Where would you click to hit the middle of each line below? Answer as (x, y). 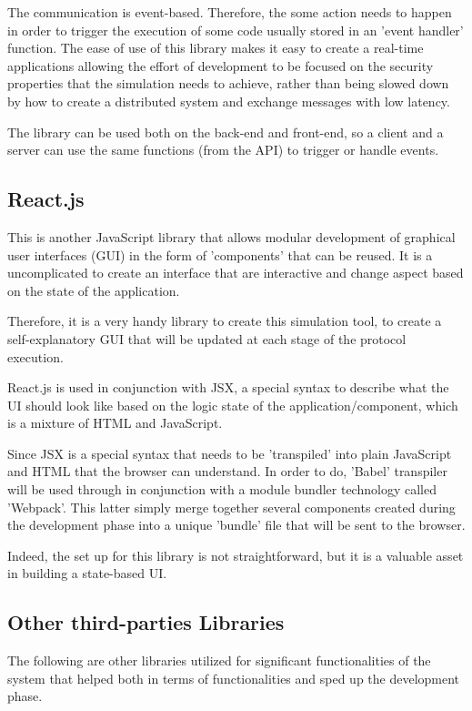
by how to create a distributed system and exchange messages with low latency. (229, 101)
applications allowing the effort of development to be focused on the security (221, 65)
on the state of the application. (94, 290)
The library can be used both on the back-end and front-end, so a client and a (226, 132)
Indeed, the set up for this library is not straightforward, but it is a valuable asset (236, 555)
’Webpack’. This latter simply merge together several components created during (231, 507)
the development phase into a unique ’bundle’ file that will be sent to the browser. (236, 525)
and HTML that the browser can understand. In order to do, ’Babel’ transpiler (227, 471)
